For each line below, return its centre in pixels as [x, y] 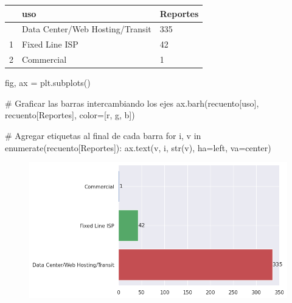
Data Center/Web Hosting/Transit [87, 29]
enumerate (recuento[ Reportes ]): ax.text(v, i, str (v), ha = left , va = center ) [138, 147]
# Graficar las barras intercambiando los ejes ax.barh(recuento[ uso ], [132, 103]
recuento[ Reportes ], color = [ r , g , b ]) [70, 115]
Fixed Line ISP [50, 44]
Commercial [44, 59]
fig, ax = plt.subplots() [48, 83]
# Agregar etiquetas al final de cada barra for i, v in [103, 135]
